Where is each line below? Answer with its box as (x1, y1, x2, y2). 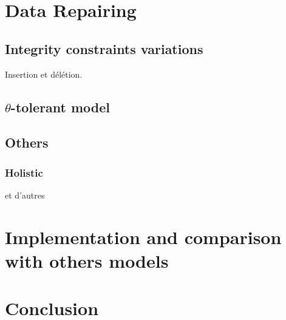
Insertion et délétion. (5, 67, 83, 80)
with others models (5, 248, 169, 273)
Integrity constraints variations (5, 39, 203, 58)
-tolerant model (10, 97, 111, 116)
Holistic (5, 165, 43, 180)
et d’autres (5, 188, 45, 201)
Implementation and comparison (5, 224, 282, 249)
